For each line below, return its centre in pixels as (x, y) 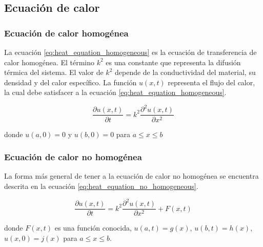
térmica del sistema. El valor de (54, 72)
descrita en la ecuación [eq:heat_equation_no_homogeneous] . (101, 186)
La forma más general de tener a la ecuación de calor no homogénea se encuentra (131, 176)
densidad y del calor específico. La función (70, 82)
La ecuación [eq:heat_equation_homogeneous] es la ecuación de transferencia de (130, 52)
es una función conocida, (93, 228)
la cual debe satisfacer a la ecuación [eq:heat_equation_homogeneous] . (115, 92)
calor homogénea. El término (49, 62)
